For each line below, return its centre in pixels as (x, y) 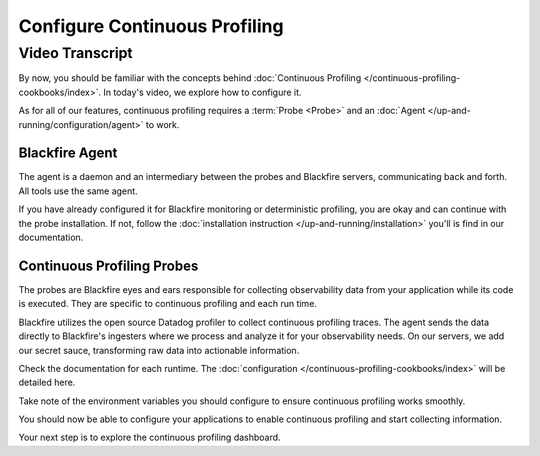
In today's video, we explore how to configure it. (202, 92)
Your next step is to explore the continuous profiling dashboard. (149, 437)
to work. (162, 124)
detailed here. (47, 382)
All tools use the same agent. (78, 191)
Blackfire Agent (68, 153)
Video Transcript (76, 53)
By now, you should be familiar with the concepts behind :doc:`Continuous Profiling (190, 78)
